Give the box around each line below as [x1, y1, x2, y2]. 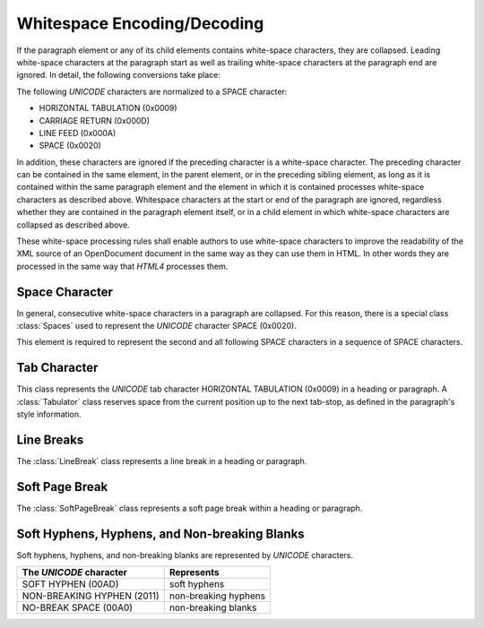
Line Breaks [16, 432, 84, 447]
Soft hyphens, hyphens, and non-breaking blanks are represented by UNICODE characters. [16, 549, 354, 560]
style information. [16, 409, 82, 420]
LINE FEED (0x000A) [39, 127, 117, 138]
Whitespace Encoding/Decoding [16, 13, 264, 33]
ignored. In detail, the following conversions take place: [16, 70, 221, 81]
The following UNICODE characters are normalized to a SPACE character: [16, 86, 288, 97]
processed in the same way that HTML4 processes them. [16, 261, 229, 271]
